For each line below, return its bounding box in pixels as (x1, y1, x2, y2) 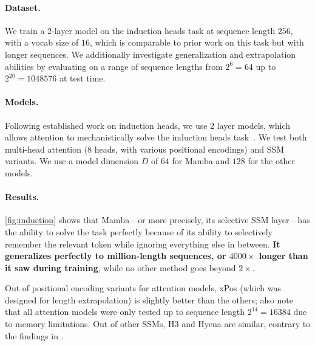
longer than (259, 249, 308, 262)
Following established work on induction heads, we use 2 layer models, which (5, 119, 291, 131)
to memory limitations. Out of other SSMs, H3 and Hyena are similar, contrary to (5, 317, 311, 330)
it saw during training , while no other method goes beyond (5, 261, 236, 274)
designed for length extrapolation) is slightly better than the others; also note (5, 293, 294, 306)
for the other (248, 154, 295, 167)
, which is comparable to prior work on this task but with (90, 36, 304, 49)
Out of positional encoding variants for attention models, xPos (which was (5, 282, 281, 294)
